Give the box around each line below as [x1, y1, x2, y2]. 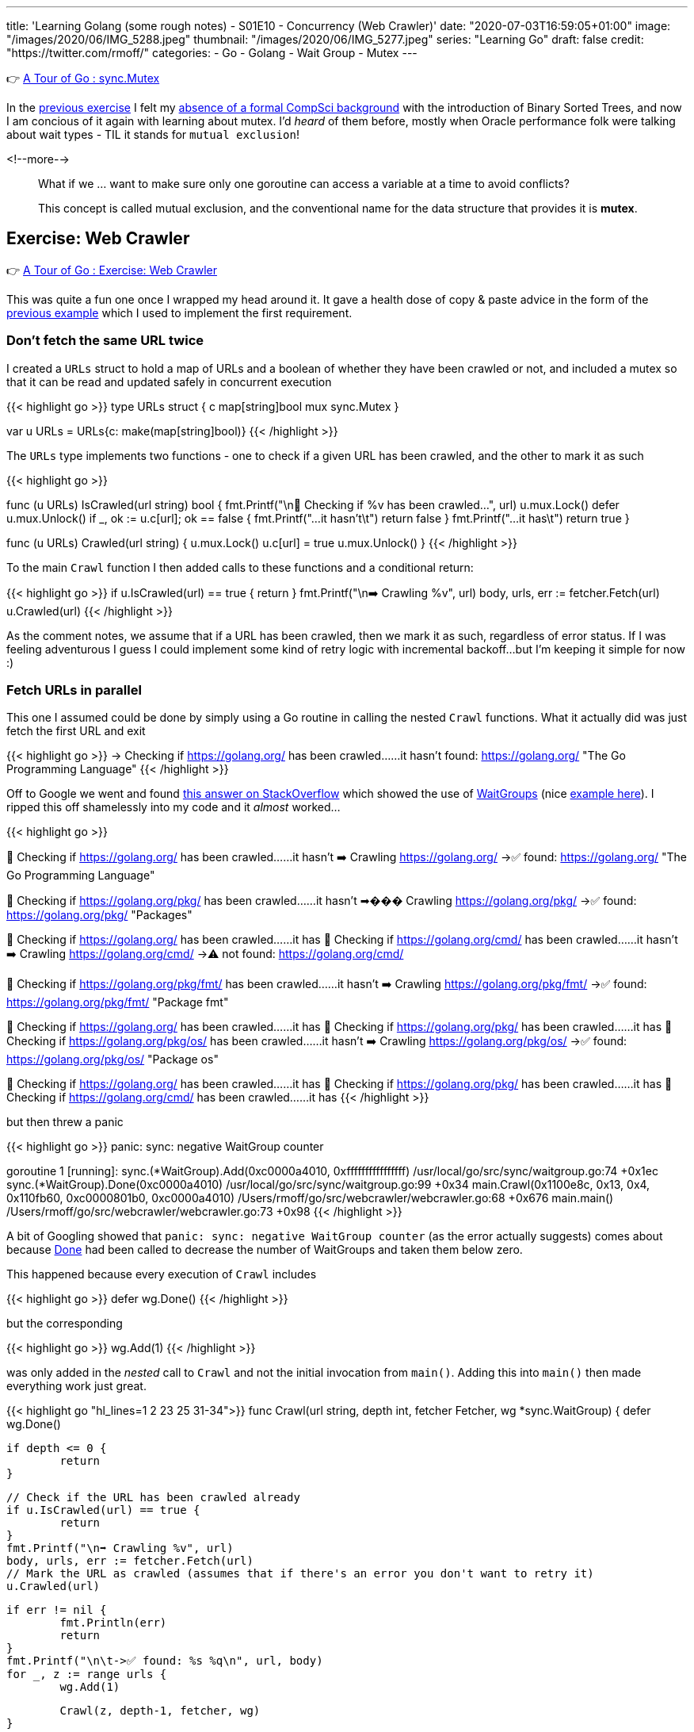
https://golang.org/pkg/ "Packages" [6, 908, 193, 922]
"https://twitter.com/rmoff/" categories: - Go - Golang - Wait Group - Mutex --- [6, 46, 418, 59]
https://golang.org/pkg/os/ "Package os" [6, 1052, 219, 1067]
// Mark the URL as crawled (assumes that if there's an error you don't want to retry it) [6, 1567, 594, 1581]
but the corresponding [6, 1316, 123, 1331]
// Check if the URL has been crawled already [6, 1491, 300, 1504]
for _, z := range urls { [6, 1668, 167, 1681]
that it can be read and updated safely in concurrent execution [6, 374, 332, 389]
